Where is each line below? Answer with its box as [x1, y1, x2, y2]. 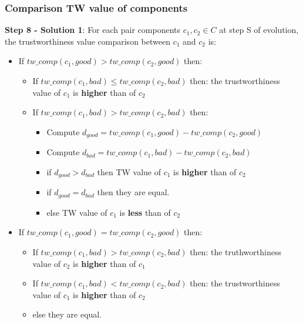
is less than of [119, 206, 171, 218]
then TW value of [97, 165, 161, 178]
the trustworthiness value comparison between [5, 35, 170, 47]
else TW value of [46, 206, 107, 218]
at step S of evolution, [219, 24, 299, 36]
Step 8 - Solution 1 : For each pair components [5, 24, 180, 36]
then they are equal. [97, 186, 170, 198]
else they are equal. [32, 308, 102, 320]
